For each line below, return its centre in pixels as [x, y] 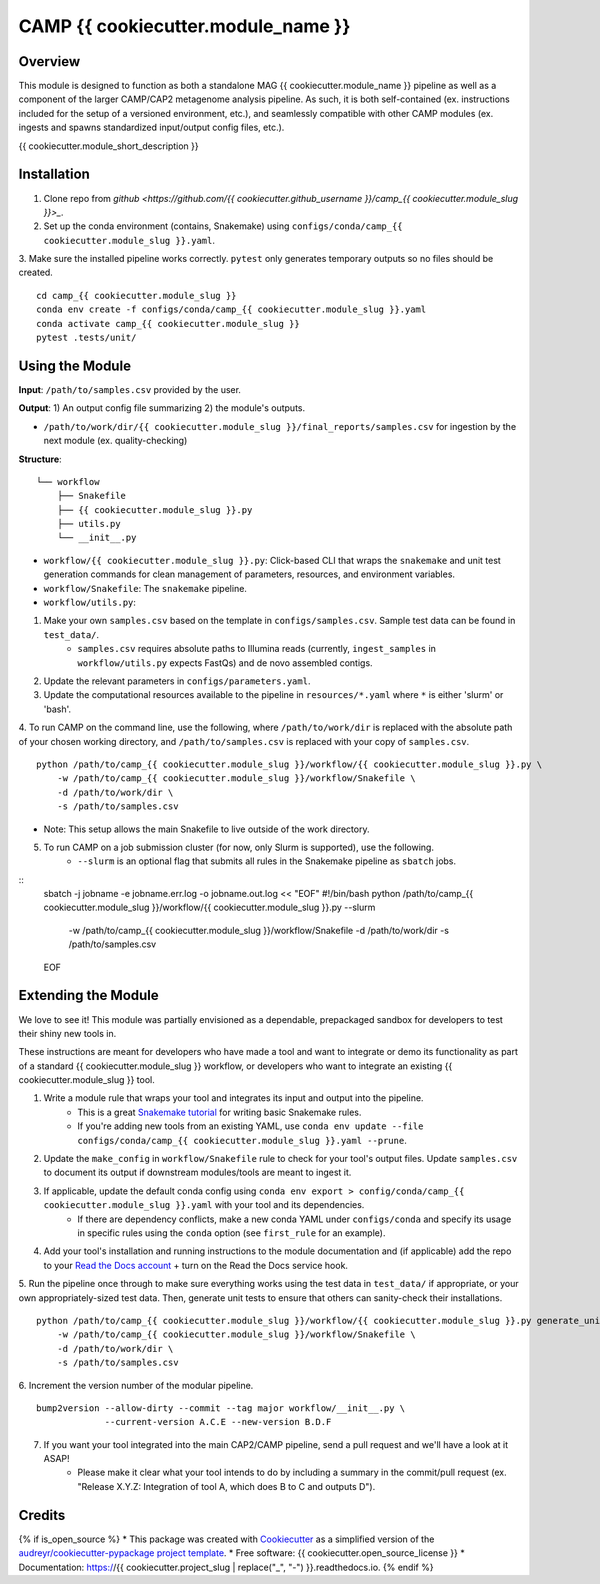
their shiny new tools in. [67, 1033]
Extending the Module [88, 995]
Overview [49, 61]
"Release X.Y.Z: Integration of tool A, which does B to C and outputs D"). [226, 1486]
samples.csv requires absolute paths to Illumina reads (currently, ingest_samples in [257, 649]
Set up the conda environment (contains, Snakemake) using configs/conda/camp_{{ [223, 226]
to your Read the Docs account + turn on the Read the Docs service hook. [196, 1265]
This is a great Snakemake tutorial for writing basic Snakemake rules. [219, 1112]
